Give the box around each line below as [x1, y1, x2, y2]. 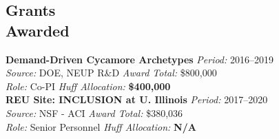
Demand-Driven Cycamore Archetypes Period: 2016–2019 [6, 52, 273, 66]
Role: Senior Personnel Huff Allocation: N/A [6, 119, 196, 133]
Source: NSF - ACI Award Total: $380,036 [6, 105, 183, 120]
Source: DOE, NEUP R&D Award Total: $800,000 [6, 65, 217, 80]
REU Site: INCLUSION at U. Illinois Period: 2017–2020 [6, 92, 268, 107]
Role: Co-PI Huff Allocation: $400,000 [6, 78, 171, 93]
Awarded [6, 19, 70, 41]
